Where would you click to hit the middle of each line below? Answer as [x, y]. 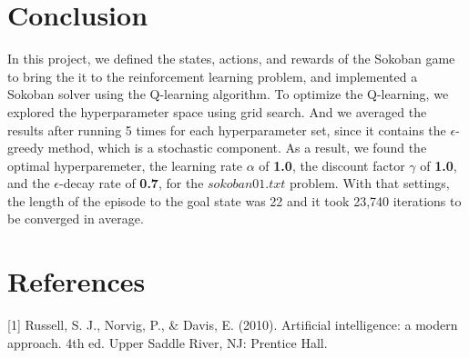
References [76, 281]
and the [29, 183]
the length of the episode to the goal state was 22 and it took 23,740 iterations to [234, 200]
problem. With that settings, [370, 183]
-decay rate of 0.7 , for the [132, 183]
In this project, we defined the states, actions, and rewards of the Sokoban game [231, 59]
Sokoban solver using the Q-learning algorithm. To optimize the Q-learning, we [228, 94]
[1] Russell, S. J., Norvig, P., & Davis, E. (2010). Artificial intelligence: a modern [233, 325]
